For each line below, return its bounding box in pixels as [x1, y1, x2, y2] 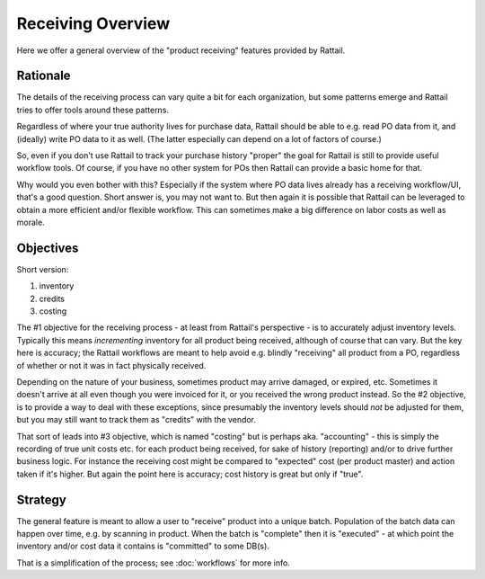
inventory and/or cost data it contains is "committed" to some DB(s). [16, 540, 269, 552]
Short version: [16, 263, 69, 274]
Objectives [16, 240, 79, 255]
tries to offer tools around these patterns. [16, 104, 170, 115]
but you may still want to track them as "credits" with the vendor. [16, 414, 256, 425]
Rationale [16, 68, 71, 84]
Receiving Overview [16, 13, 171, 33]
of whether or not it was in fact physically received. [16, 360, 207, 370]
